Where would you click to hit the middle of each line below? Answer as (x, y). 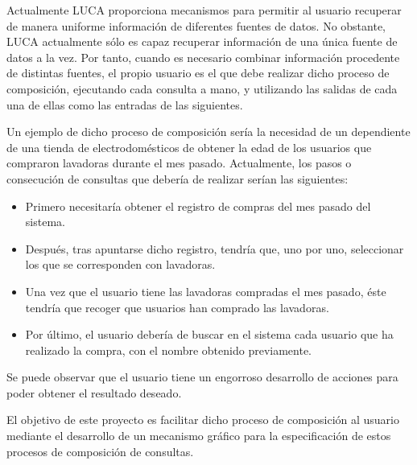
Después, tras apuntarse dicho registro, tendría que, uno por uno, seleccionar (215, 248)
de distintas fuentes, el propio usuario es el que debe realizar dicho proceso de (198, 73)
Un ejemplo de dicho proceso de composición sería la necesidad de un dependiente (208, 132)
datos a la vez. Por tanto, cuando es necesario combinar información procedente (203, 57)
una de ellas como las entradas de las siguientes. (125, 104)
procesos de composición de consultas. (100, 451)
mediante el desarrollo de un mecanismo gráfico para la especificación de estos (199, 436)
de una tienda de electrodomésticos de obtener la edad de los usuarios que (189, 147)
